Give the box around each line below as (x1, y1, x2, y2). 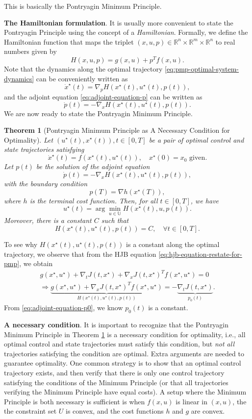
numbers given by (4, 46, 57, 56)
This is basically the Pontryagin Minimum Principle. (4, 1, 162, 11)
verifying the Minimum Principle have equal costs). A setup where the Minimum (4, 387, 247, 397)
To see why (4, 239, 38, 249)
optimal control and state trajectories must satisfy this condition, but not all (4, 339, 235, 349)
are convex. (191, 406, 225, 416)
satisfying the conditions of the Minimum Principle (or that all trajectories (4, 377, 228, 387)
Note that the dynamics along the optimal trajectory (4, 64, 163, 74)
